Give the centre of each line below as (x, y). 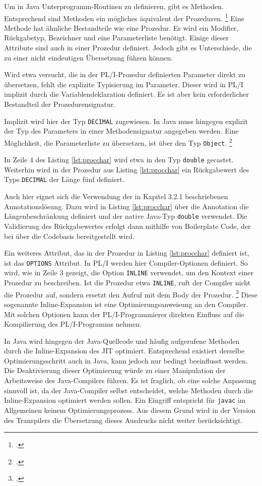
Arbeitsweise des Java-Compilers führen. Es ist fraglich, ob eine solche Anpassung (130, 380)
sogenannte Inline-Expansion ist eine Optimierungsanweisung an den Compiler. (126, 304)
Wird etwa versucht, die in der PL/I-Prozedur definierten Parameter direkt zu (125, 74)
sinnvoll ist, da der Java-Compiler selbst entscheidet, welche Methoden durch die (128, 390)
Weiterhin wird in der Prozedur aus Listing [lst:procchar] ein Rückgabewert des (127, 169)
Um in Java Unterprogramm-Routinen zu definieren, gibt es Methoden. (114, 6)
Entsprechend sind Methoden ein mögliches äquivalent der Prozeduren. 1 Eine (124, 17)
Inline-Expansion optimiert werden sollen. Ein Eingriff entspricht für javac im (125, 400)
